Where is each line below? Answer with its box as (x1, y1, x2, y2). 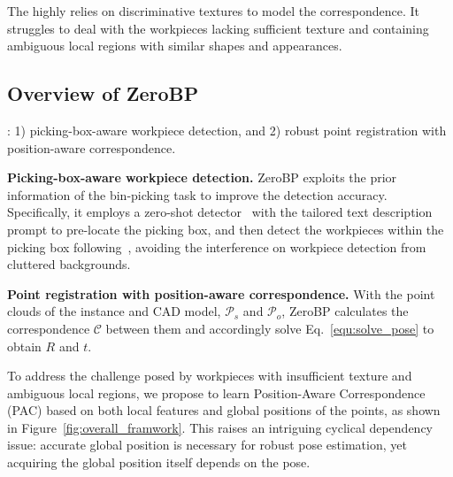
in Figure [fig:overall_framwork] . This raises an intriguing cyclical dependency (7, 418, 434, 436)
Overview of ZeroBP (7, 80, 199, 107)
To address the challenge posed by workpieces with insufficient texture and (7, 366, 412, 385)
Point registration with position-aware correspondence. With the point (7, 284, 435, 303)
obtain (7, 336, 42, 355)
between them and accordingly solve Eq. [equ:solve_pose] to (105, 319, 434, 337)
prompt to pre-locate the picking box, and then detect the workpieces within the (7, 219, 444, 238)
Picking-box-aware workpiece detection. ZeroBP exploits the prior (7, 168, 397, 187)
